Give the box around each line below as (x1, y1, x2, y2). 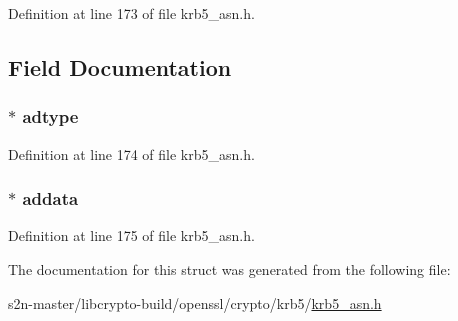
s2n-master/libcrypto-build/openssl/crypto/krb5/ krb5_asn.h (8, 292, 382, 313)
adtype (22, 104, 79, 129)
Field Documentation (8, 51, 232, 82)
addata (22, 186, 79, 211)
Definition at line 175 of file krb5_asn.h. (8, 225, 255, 246)
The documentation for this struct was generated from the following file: (8, 259, 451, 279)
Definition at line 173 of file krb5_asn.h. (8, 3, 255, 23)
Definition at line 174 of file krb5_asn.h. (8, 143, 255, 164)
